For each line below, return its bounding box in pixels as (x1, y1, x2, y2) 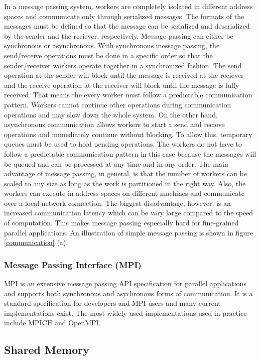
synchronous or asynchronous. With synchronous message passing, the (4, 40, 220, 51)
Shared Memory (4, 342, 89, 357)
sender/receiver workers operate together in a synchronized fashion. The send (4, 60, 242, 70)
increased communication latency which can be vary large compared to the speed (4, 207, 253, 218)
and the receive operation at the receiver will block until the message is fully (4, 79, 239, 90)
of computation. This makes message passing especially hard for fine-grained (4, 217, 239, 228)
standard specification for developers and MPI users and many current (4, 298, 221, 308)
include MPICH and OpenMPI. (4, 317, 101, 328)
